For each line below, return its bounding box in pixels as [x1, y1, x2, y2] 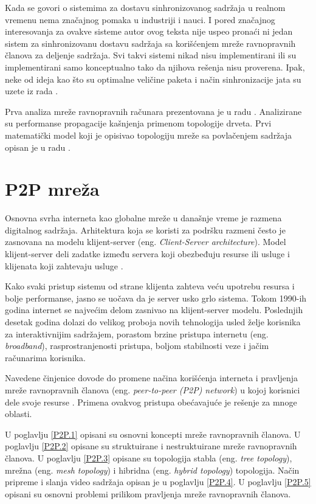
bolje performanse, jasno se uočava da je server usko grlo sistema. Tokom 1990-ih [5, 291, 307, 304]
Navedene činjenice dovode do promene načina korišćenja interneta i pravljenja [5, 371, 298, 384]
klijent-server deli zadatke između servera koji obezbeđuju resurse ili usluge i [5, 247, 290, 260]
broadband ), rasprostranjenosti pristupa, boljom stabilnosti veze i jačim [5, 339, 269, 352]
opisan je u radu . [5, 140, 70, 153]
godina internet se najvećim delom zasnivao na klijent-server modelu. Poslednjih [5, 303, 303, 316]
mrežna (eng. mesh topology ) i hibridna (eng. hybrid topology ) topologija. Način [5, 463, 300, 476]
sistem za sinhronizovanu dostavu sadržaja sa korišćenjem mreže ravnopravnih [5, 36, 296, 49]
